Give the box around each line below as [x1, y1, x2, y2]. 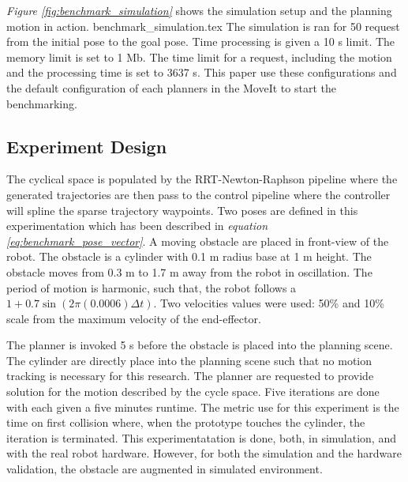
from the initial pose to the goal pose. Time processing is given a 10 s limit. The [6, 33, 395, 50]
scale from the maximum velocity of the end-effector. [6, 310, 261, 326]
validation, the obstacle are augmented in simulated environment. [6, 461, 323, 477]
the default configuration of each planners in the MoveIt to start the [6, 79, 336, 96]
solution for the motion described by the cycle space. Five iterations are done [6, 383, 380, 400]
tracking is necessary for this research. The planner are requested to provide [6, 367, 374, 384]
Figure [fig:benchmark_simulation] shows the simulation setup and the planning [6, 2, 392, 18]
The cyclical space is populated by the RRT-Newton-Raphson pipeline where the [6, 171, 398, 187]
